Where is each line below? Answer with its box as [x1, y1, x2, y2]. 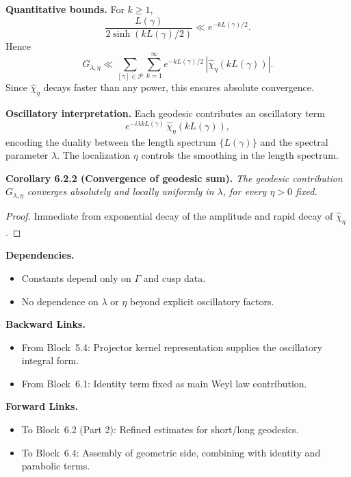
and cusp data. [143, 270, 206, 285]
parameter [5, 148, 49, 162]
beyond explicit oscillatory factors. [130, 294, 274, 308]
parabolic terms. [21, 459, 90, 473]
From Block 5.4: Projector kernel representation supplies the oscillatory [21, 339, 322, 354]
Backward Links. [5, 317, 86, 331]
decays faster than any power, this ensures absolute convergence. [43, 80, 314, 94]
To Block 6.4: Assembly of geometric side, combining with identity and [21, 445, 321, 459]
